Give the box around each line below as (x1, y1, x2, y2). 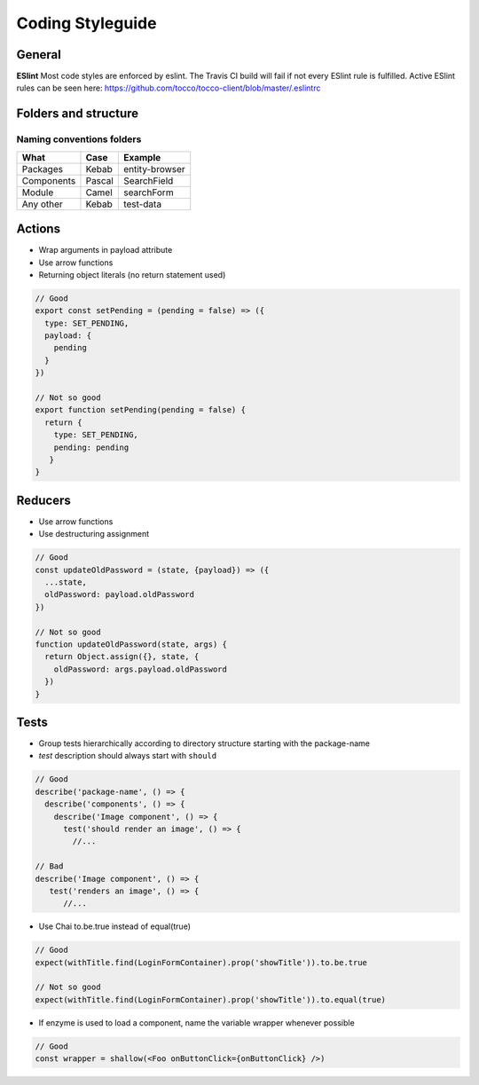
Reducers (16, 492, 71, 507)
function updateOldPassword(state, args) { (35, 639, 228, 649)
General (16, 47, 62, 62)
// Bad (35, 861, 64, 871)
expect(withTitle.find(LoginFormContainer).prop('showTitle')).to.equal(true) (35, 995, 386, 1004)
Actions (16, 222, 61, 237)
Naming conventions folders (16, 133, 142, 145)
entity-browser (122, 162, 185, 175)
